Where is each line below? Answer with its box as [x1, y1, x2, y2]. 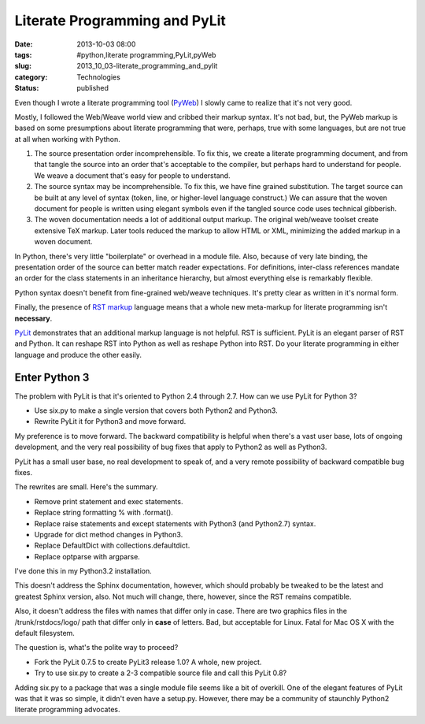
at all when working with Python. [14, 134, 121, 143]
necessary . [14, 314, 53, 323]
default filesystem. [14, 629, 75, 638]
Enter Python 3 [14, 370, 90, 384]
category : [14, 72, 48, 82]
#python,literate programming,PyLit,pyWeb [76, 50, 216, 59]
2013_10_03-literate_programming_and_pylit [76, 61, 218, 71]
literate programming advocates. [14, 705, 121, 715]
